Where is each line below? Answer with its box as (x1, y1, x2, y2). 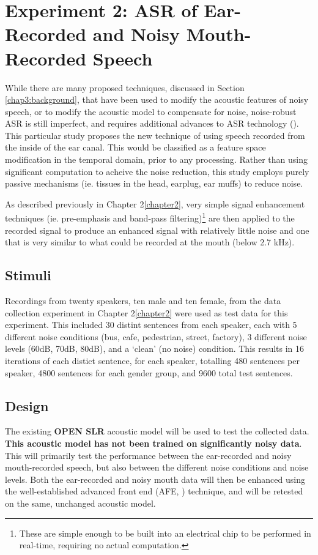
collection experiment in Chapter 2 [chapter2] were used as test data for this (5, 306, 288, 319)
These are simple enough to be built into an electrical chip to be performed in (19, 526, 311, 539)
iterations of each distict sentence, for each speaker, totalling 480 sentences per (5, 354, 300, 367)
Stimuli (5, 266, 51, 285)
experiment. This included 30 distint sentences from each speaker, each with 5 (5, 318, 297, 331)
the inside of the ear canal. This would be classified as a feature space (5, 141, 266, 154)
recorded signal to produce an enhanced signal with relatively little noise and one (5, 223, 309, 236)
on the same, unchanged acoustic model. (5, 497, 156, 509)
